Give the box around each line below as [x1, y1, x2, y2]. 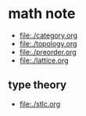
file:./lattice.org [19, 56, 69, 65]
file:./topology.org [19, 38, 77, 48]
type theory [8, 78, 67, 92]
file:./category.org [19, 31, 78, 40]
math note [8, 5, 76, 23]
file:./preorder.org [19, 47, 77, 56]
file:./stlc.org [19, 99, 61, 108]
